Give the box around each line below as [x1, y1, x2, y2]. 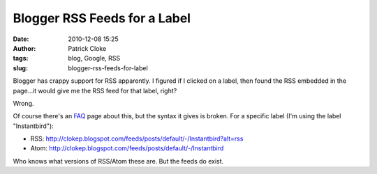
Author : [13, 44, 36, 52]
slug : [13, 63, 28, 72]
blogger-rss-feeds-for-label [68, 63, 148, 72]
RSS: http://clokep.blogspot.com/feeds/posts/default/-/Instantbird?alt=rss [30, 134, 244, 143]
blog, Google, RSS [68, 54, 121, 63]
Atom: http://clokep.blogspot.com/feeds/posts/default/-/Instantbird [30, 144, 224, 152]
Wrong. [13, 99, 34, 107]
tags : [13, 54, 29, 63]
